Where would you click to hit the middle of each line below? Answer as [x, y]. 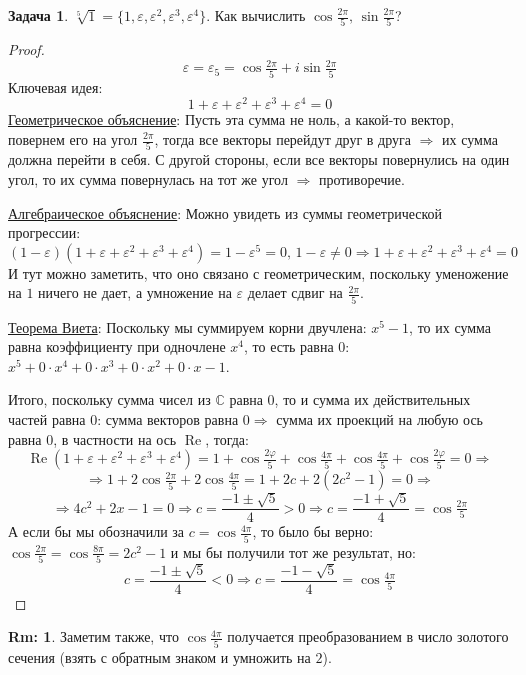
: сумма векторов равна [168, 418]
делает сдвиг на [295, 292]
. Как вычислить [256, 15]
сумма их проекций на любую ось [379, 418]
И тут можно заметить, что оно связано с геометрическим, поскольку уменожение [258, 272]
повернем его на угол [73, 139]
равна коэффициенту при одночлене [117, 346]
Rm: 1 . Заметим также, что [93, 636]
